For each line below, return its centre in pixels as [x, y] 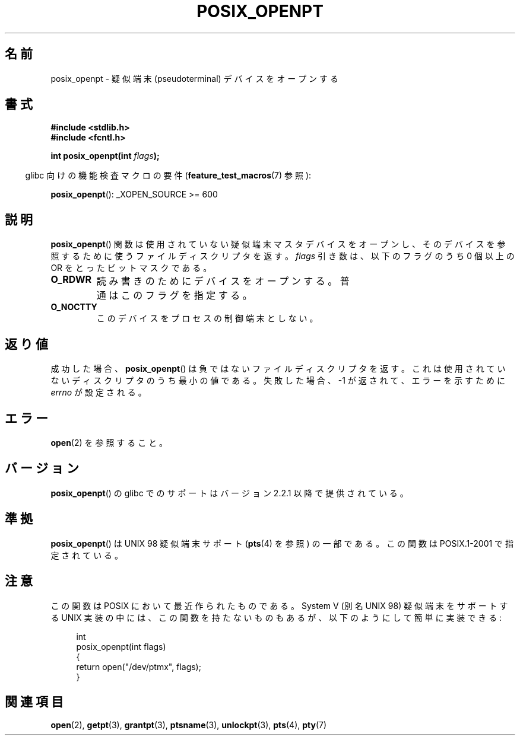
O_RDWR [71, 280]
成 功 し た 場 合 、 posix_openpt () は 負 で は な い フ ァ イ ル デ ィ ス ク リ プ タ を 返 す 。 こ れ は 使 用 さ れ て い [278, 369]
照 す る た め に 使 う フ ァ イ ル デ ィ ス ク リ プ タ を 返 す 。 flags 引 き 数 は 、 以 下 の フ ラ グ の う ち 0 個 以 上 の [283, 256]
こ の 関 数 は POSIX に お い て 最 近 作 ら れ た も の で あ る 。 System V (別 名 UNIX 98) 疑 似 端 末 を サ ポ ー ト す [279, 605]
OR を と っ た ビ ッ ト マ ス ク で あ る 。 [131, 268]
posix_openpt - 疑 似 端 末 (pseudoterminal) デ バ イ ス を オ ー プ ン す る [194, 78]
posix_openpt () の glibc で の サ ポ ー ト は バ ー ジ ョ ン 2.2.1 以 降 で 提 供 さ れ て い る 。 [229, 493]
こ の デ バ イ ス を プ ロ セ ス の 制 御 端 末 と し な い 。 [207, 318]
